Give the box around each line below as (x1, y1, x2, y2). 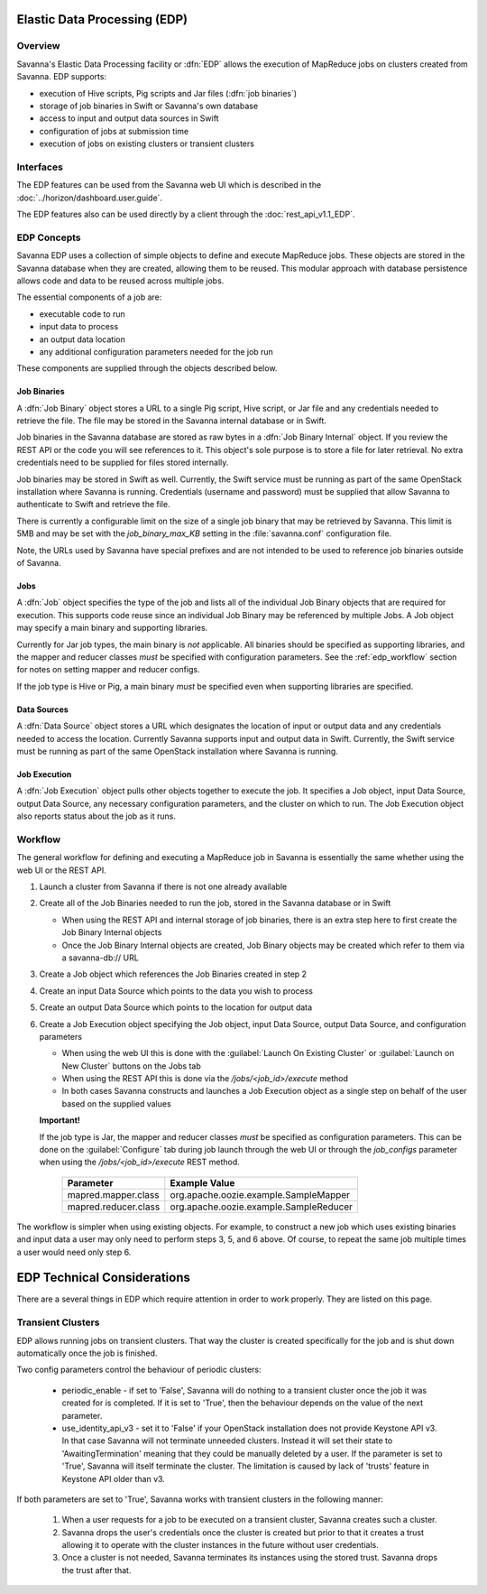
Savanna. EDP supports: (16, 71, 107, 82)
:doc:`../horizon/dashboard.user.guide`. (16, 192, 162, 203)
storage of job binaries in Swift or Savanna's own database (39, 100, 259, 111)
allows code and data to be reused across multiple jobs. (16, 275, 225, 286)
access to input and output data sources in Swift (39, 113, 219, 124)
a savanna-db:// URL (61, 952, 139, 963)
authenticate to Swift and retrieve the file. (16, 499, 170, 510)
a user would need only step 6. (16, 1246, 132, 1257)
